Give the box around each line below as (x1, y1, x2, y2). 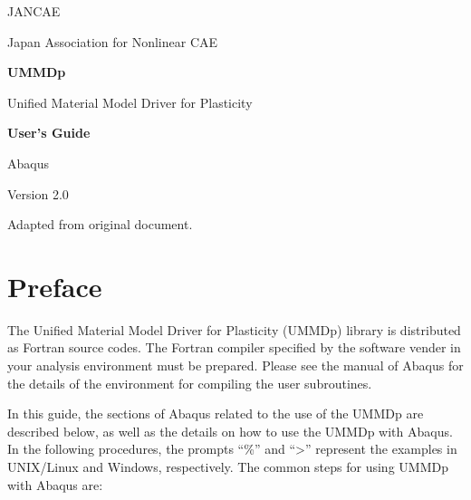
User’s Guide (7, 123, 91, 142)
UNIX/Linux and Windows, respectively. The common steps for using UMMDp (7, 457, 448, 476)
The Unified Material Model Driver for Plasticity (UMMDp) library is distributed (7, 320, 461, 339)
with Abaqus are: (7, 475, 103, 494)
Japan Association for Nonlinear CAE (7, 32, 218, 51)
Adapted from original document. (7, 215, 193, 234)
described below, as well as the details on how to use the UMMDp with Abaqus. (7, 421, 453, 440)
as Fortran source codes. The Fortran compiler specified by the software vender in (7, 338, 461, 357)
